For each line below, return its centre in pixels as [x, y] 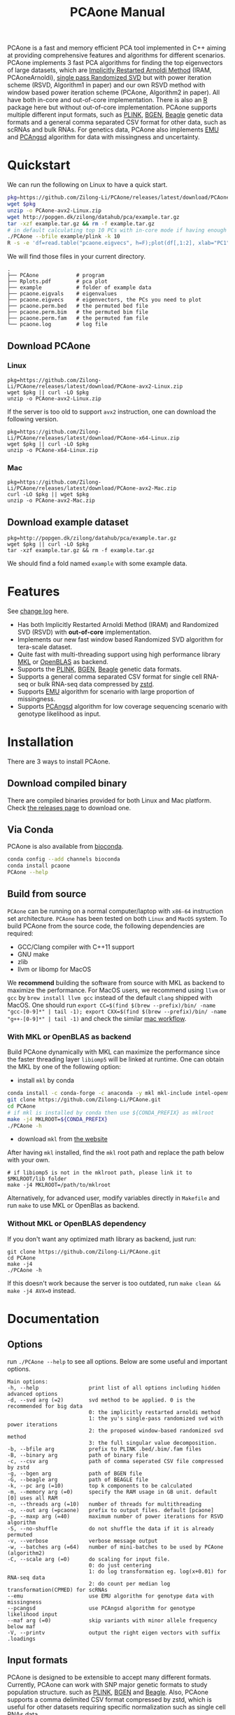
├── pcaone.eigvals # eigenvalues [62, 294]
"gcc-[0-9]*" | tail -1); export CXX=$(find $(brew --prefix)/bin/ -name [117, 1012]
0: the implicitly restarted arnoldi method [154, 1412]
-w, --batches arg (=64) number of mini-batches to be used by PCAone [115, 1547]
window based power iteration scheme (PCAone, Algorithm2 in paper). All [114, 92]
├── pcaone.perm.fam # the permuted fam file [78, 318]
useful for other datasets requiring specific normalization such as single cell [116, 1707]
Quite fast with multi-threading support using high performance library [119, 654]
